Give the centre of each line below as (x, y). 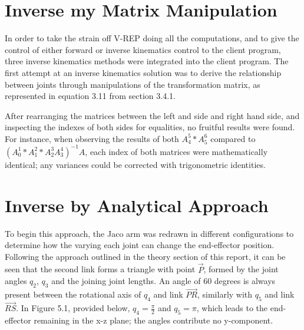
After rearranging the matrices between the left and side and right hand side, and (152, 115)
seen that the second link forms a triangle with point (100, 269)
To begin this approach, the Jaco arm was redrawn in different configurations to (149, 233)
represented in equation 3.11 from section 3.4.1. (90, 96)
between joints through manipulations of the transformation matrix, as (133, 84)
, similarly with (225, 294)
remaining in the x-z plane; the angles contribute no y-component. (153, 320)
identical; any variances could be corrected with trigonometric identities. (135, 164)
